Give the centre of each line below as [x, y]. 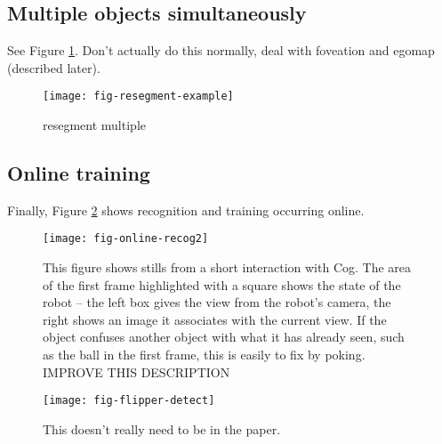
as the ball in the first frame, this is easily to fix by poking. [204, 355]
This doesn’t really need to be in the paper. [162, 428]
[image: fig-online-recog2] [126, 239]
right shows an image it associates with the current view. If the [215, 319]
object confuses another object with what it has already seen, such [224, 337]
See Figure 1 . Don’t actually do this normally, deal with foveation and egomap [221, 50]
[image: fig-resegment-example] [138, 97]
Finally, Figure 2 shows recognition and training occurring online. [186, 210]
